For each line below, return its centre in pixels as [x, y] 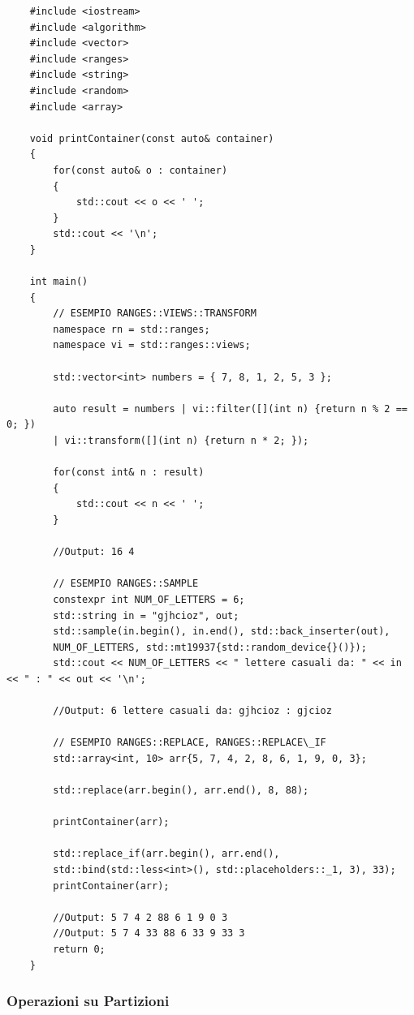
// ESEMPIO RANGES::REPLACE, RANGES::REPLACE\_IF [190, 743]
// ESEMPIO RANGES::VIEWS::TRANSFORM [155, 314]
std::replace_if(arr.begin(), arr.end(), [166, 854]
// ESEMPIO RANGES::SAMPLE [126, 584]
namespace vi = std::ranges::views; [152, 345]
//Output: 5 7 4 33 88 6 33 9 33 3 [149, 933]
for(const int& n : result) [129, 473]
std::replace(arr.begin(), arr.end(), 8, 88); [181, 791]
